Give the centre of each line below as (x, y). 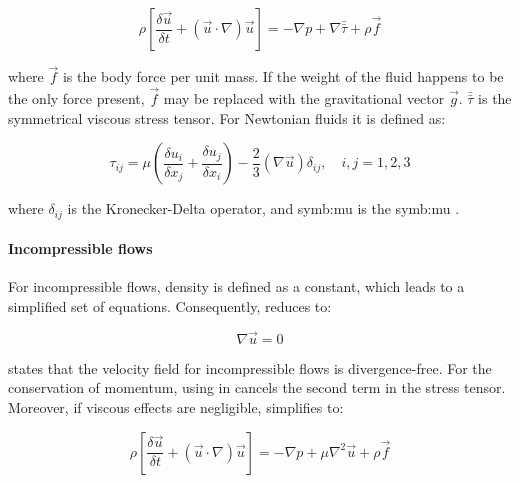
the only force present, (76, 98)
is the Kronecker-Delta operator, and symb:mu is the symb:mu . (263, 208)
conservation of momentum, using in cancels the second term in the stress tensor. (257, 387)
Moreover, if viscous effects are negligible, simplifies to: (176, 407)
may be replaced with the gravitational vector (304, 98)
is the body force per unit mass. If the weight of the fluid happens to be (283, 76)
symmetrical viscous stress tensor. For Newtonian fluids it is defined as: (227, 117)
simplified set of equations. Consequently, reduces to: (170, 306)
